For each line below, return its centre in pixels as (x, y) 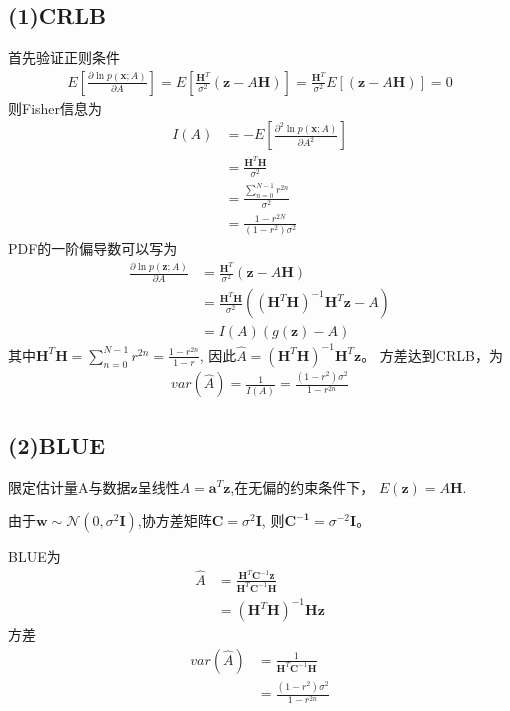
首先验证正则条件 (64, 57)
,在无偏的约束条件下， (302, 486)
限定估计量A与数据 (69, 486)
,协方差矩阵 (174, 520)
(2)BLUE (57, 444)
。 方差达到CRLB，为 (432, 354)
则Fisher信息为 (55, 107)
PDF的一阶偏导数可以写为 (93, 248)
